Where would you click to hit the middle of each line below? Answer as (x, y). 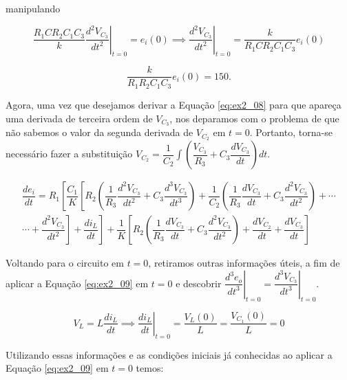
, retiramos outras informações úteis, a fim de (244, 263)
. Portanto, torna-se (291, 132)
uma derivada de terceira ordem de (79, 118)
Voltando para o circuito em (65, 263)
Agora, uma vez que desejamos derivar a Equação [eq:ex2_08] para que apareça (173, 104)
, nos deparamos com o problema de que (254, 118)
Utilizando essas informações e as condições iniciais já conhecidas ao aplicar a (169, 354)
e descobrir (199, 283)
